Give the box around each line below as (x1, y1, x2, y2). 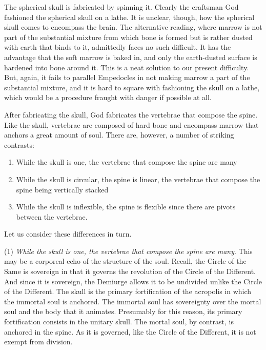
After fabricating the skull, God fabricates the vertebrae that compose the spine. (4, 109, 258, 120)
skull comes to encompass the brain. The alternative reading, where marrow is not (4, 22, 262, 32)
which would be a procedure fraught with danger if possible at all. (4, 92, 212, 103)
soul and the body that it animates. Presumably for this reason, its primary (4, 306, 242, 317)
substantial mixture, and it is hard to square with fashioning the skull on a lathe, (4, 82, 260, 92)
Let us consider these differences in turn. (4, 228, 132, 239)
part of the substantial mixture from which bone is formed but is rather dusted (4, 31, 253, 42)
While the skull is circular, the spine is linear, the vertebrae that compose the (16, 173, 260, 184)
